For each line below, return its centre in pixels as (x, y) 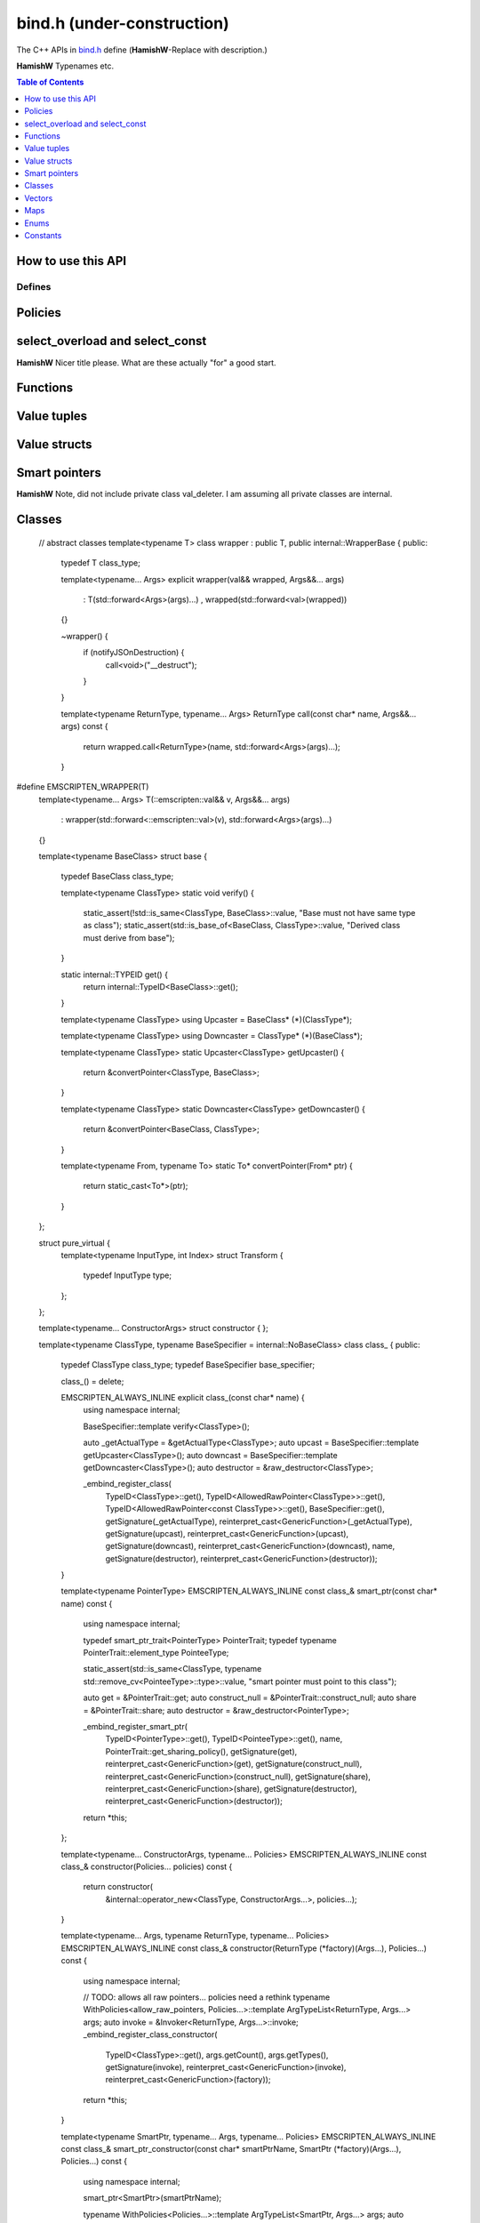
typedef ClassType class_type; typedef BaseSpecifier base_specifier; (188, 1365)
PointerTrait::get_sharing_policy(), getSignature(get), (201, 1751)
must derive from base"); (129, 937)
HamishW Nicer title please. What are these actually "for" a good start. (146, 362)
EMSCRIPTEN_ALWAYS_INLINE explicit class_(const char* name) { (183, 1398)
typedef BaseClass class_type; (117, 877)
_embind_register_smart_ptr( (136, 1726)
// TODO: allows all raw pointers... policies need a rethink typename (207, 1997)
